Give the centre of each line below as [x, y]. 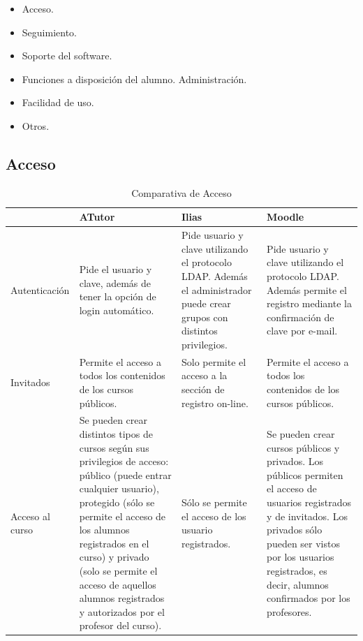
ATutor [97, 217]
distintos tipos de [116, 434]
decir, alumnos [298, 584]
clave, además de [115, 282]
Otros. [36, 125]
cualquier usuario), [119, 488]
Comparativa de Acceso [181, 192]
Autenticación [40, 289]
